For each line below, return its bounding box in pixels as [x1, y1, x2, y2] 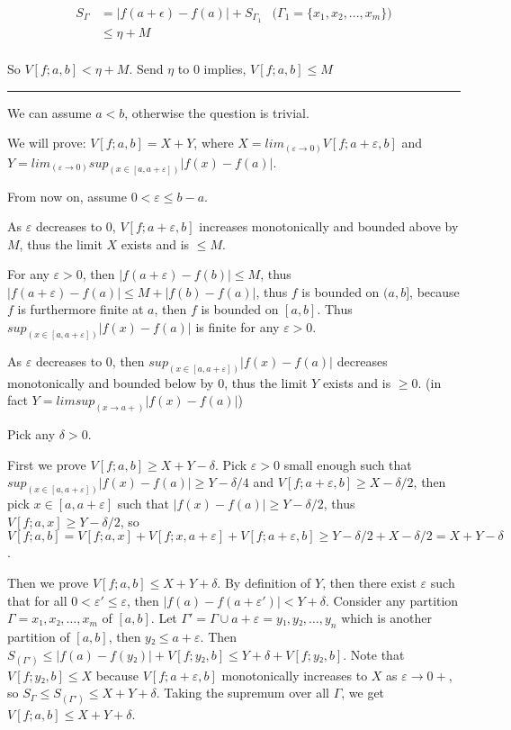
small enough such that [283, 455, 412, 473]
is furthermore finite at [17, 300, 144, 319]
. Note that [343, 644, 405, 663]
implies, [203, 59, 247, 77]
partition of [7, 627, 70, 646]
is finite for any [195, 318, 280, 337]
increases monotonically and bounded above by [199, 217, 459, 236]
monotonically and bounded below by [7, 373, 214, 392]
